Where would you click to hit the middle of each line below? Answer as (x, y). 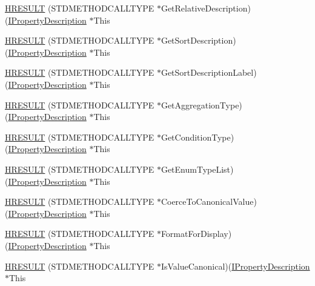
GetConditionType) (197, 137)
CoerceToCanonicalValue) (209, 201)
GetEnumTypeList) (197, 169)
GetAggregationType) (201, 105)
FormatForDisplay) (196, 234)
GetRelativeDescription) (206, 8)
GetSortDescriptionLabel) (209, 72)
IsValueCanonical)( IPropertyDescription (235, 266)
